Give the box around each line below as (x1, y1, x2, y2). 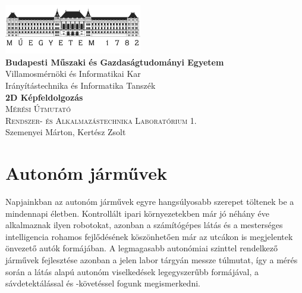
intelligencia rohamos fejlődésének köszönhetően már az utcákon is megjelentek (5, 230, 293, 242)
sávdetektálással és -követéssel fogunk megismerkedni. (5, 277, 200, 289)
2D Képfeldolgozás (5, 91, 83, 103)
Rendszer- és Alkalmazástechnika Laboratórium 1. (5, 114, 197, 126)
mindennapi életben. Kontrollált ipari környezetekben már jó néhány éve (5, 207, 269, 219)
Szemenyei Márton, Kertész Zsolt (5, 126, 126, 138)
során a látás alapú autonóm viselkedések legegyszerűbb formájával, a (5, 265, 259, 278)
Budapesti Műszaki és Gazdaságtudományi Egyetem (5, 55, 224, 68)
